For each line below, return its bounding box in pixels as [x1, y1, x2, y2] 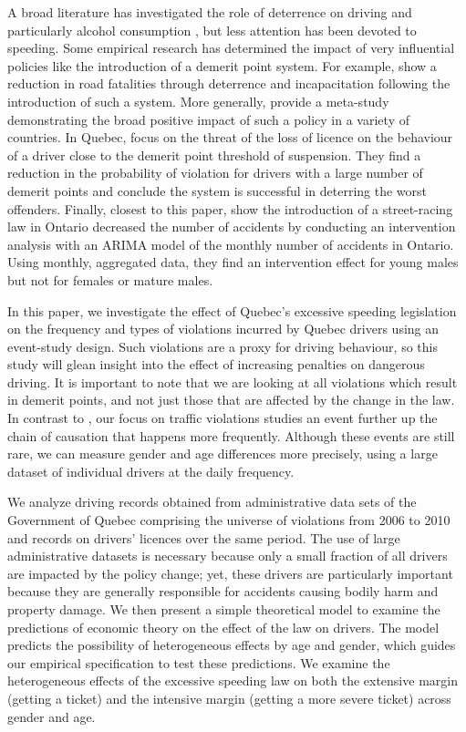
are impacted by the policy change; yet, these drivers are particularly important [7, 563, 453, 583]
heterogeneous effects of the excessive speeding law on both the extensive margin [7, 671, 458, 690]
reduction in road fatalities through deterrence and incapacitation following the [7, 74, 450, 93]
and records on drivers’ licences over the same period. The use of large [7, 528, 400, 547]
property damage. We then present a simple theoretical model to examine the [7, 600, 440, 618]
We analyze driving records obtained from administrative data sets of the [7, 492, 417, 511]
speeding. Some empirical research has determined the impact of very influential [7, 38, 455, 57]
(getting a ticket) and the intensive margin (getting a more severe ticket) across [7, 688, 451, 707]
